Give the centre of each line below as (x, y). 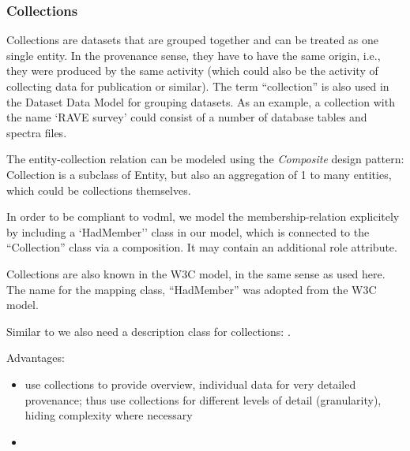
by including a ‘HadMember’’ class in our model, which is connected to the (188, 231)
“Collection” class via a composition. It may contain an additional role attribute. (202, 247)
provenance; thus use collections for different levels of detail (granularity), (203, 399)
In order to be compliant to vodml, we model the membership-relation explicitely (203, 216)
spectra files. (37, 132)
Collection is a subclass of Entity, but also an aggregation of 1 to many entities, (199, 174)
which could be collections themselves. (99, 190)
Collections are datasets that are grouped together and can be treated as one (193, 40)
